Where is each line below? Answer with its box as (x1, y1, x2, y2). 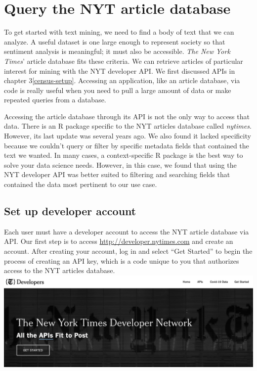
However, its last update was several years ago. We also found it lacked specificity (4, 131, 251, 141)
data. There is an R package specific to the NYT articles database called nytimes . (4, 121, 252, 131)
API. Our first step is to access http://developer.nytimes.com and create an (4, 236, 233, 246)
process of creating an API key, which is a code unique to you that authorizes (4, 255, 239, 266)
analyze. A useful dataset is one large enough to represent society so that (4, 36, 225, 46)
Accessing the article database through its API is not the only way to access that (4, 111, 250, 121)
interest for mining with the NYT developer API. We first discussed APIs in (4, 65, 235, 76)
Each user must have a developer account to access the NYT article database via (4, 226, 249, 236)
